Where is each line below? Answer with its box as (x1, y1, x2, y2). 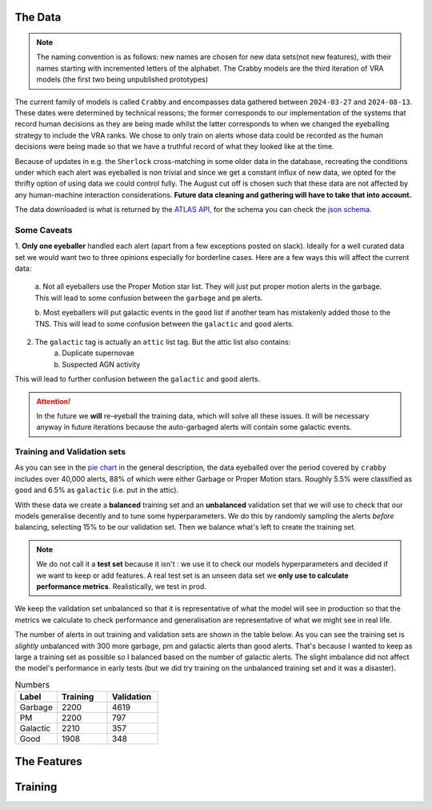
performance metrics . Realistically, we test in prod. (36, 581, 207, 591)
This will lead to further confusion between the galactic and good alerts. (14, 374, 260, 384)
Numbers (14, 679, 50, 690)
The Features (14, 755, 83, 768)
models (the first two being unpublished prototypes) (36, 74, 209, 84)
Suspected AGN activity (62, 359, 141, 369)
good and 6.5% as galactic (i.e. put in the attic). (14, 485, 179, 495)
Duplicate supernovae (62, 348, 135, 358)
